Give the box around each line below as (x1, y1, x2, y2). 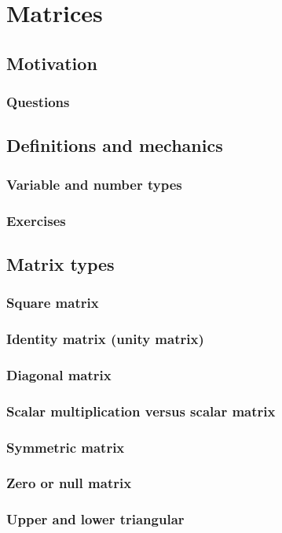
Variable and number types (6, 174, 182, 194)
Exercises (6, 210, 66, 230)
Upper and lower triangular (6, 509, 185, 529)
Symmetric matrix (6, 437, 125, 457)
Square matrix (6, 293, 99, 313)
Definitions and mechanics (6, 133, 223, 157)
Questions (6, 92, 70, 112)
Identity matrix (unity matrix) (6, 329, 204, 349)
